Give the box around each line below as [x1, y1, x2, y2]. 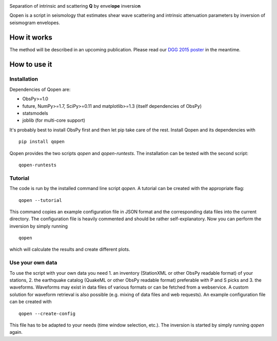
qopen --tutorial [18, 197, 62, 203]
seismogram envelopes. [9, 20, 60, 26]
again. [9, 329, 23, 335]
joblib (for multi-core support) [22, 117, 86, 123]
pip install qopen [18, 139, 65, 145]
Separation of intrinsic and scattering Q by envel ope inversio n [9, 3, 141, 9]
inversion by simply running [9, 223, 68, 229]
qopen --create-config [18, 311, 76, 316]
